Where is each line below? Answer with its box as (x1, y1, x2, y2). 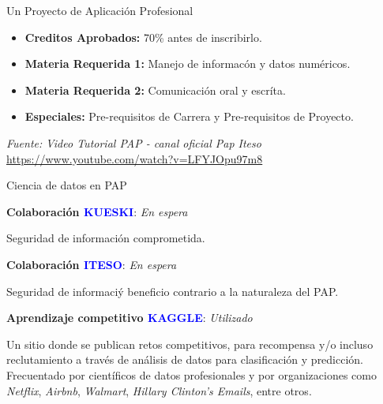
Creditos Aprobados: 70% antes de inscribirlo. (24, 28, 262, 45)
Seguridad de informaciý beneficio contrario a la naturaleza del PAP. (6, 282, 339, 299)
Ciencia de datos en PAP (6, 177, 127, 193)
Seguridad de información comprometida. (6, 230, 205, 246)
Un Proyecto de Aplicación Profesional (6, 2, 193, 18)
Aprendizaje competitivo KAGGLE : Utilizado (6, 309, 253, 326)
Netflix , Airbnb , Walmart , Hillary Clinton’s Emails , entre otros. (6, 382, 312, 398)
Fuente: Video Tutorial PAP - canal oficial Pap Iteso (6, 134, 261, 151)
